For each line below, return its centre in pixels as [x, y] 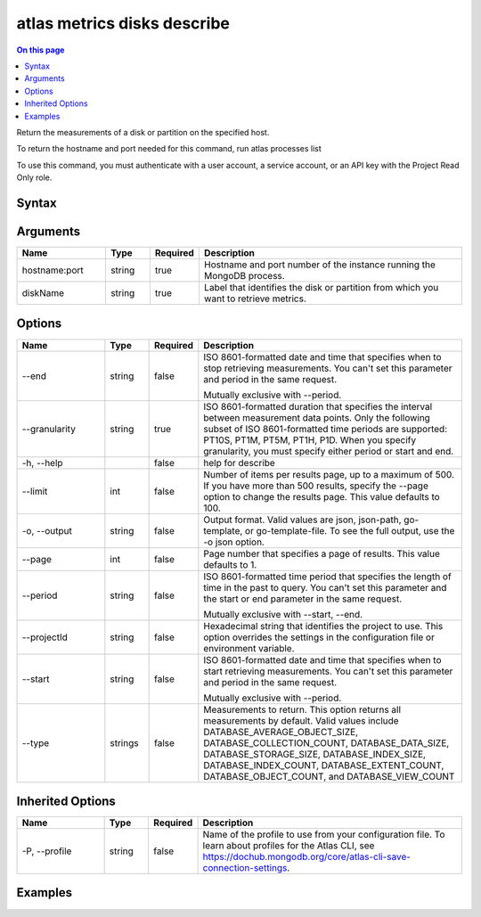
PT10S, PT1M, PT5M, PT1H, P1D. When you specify [310, 439]
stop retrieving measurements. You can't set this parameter [328, 368]
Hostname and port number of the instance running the [320, 265]
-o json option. [234, 542]
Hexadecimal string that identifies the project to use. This [323, 626]
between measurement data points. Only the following [317, 417]
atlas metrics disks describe [123, 23]
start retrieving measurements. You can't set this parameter [328, 671]
